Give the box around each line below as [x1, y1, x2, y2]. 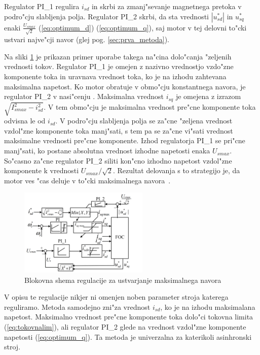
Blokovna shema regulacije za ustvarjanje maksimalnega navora [24, 274, 221, 285]
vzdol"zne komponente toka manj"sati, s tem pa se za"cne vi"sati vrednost [4, 125, 233, 136]
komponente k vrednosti [4, 165, 79, 176]
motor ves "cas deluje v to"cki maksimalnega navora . [4, 175, 171, 185]
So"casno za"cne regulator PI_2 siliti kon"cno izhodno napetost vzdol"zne [4, 155, 232, 166]
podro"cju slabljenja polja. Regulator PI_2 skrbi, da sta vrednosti [4, 11, 209, 21]
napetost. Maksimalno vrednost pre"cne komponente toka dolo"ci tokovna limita [4, 311, 253, 322]
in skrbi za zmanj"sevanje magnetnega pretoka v [91, 1, 242, 11]
